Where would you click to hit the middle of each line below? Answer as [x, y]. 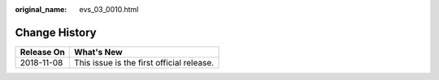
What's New [98, 52]
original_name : [41, 9]
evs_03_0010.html [109, 9]
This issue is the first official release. [144, 62]
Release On [42, 52]
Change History [56, 32]
